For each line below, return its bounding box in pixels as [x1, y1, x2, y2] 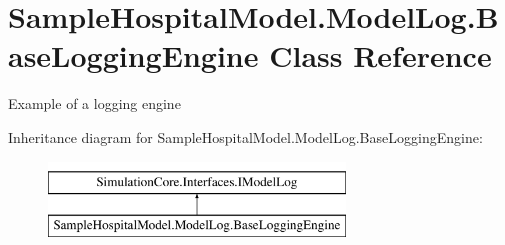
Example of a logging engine [8, 93, 181, 114]
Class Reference [269, 35, 492, 76]
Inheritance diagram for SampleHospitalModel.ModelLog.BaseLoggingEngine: [8, 126, 483, 147]
